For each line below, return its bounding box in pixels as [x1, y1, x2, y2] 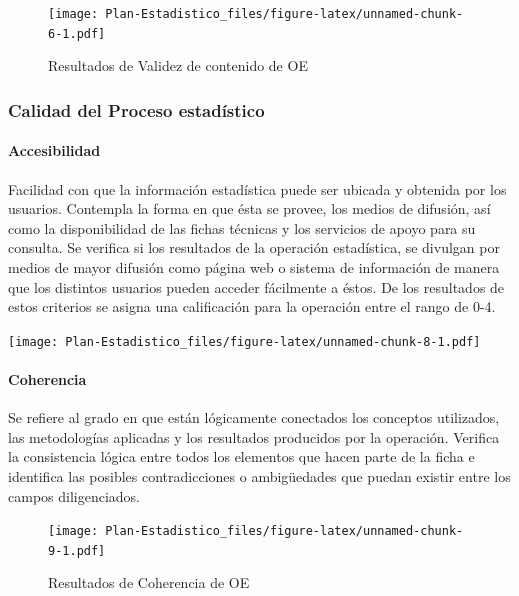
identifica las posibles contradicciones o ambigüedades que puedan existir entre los [8, 465, 511, 486]
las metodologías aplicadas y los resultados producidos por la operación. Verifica [8, 426, 500, 447]
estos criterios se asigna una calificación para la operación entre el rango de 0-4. [8, 296, 496, 317]
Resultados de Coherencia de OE [48, 572, 250, 593]
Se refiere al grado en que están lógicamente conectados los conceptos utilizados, [8, 407, 500, 428]
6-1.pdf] [48, 26, 106, 41]
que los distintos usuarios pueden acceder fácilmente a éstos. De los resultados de [8, 276, 505, 297]
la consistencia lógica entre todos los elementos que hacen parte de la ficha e [8, 446, 475, 467]
